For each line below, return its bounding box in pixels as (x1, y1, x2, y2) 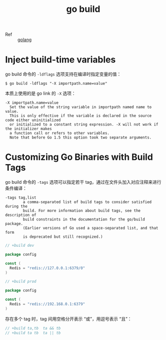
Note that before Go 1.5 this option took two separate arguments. (9, 135, 152, 140)
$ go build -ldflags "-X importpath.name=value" (5, 81, 108, 86)
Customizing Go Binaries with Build (5, 151, 153, 163)
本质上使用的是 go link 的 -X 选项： (5, 90, 76, 96)
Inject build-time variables (5, 54, 116, 66)
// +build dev (5, 243, 35, 248)
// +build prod (5, 279, 37, 284)
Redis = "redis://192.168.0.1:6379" (9, 302, 85, 307)
